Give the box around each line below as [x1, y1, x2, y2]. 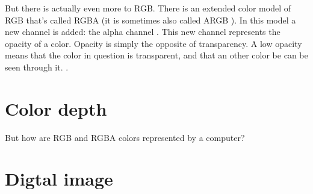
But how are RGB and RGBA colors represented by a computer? [5, 131, 245, 143]
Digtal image [5, 166, 113, 191]
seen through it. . [5, 60, 69, 73]
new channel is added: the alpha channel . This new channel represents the [5, 25, 280, 38]
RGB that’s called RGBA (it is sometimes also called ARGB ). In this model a [5, 13, 296, 26]
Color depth [5, 96, 107, 120]
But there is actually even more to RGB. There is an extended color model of [5, 2, 291, 14]
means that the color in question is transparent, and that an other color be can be [5, 49, 308, 61]
